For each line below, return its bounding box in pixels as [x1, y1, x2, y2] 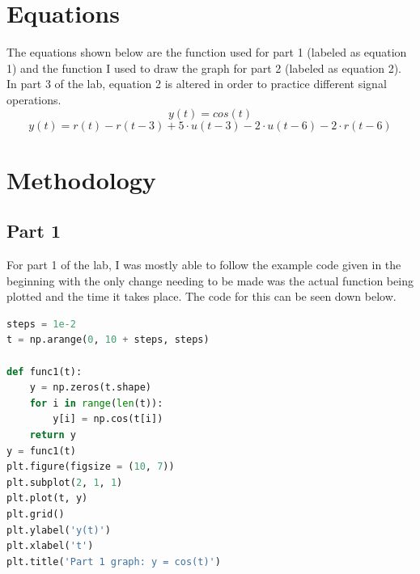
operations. [6, 91, 62, 108]
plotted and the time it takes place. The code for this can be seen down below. [6, 288, 397, 305]
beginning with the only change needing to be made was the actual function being [6, 272, 414, 289]
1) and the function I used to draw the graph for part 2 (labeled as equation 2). [6, 59, 402, 76]
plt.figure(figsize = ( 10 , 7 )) [6, 461, 175, 473]
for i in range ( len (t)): [29, 397, 163, 409]
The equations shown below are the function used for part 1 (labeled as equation [6, 44, 407, 61]
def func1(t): [6, 365, 83, 378]
